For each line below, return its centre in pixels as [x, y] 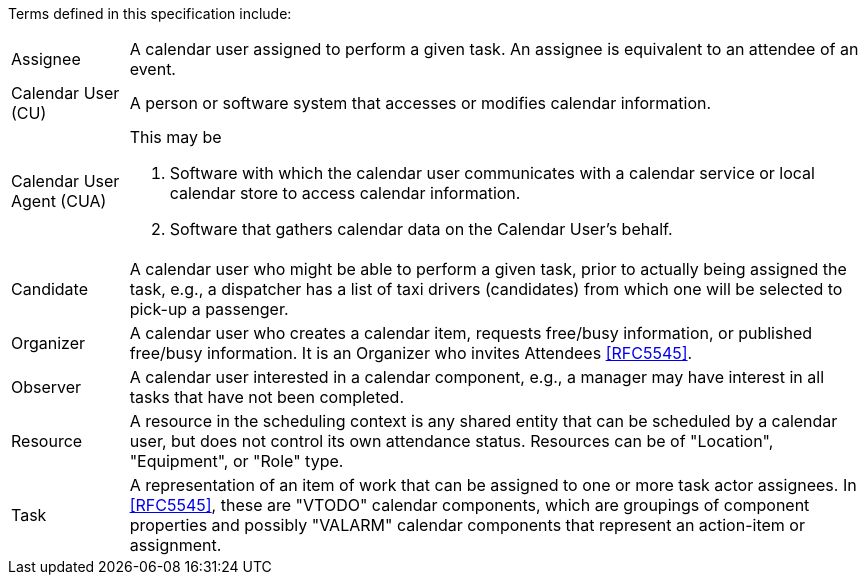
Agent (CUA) [59, 201]
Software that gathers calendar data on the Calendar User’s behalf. [421, 229]
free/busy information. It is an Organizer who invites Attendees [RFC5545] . [411, 353]
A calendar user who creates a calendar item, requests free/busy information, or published [470, 333]
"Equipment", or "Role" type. [236, 461]
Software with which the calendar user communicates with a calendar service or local [492, 173]
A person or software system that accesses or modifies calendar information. [420, 103]
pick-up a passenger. [209, 309]
